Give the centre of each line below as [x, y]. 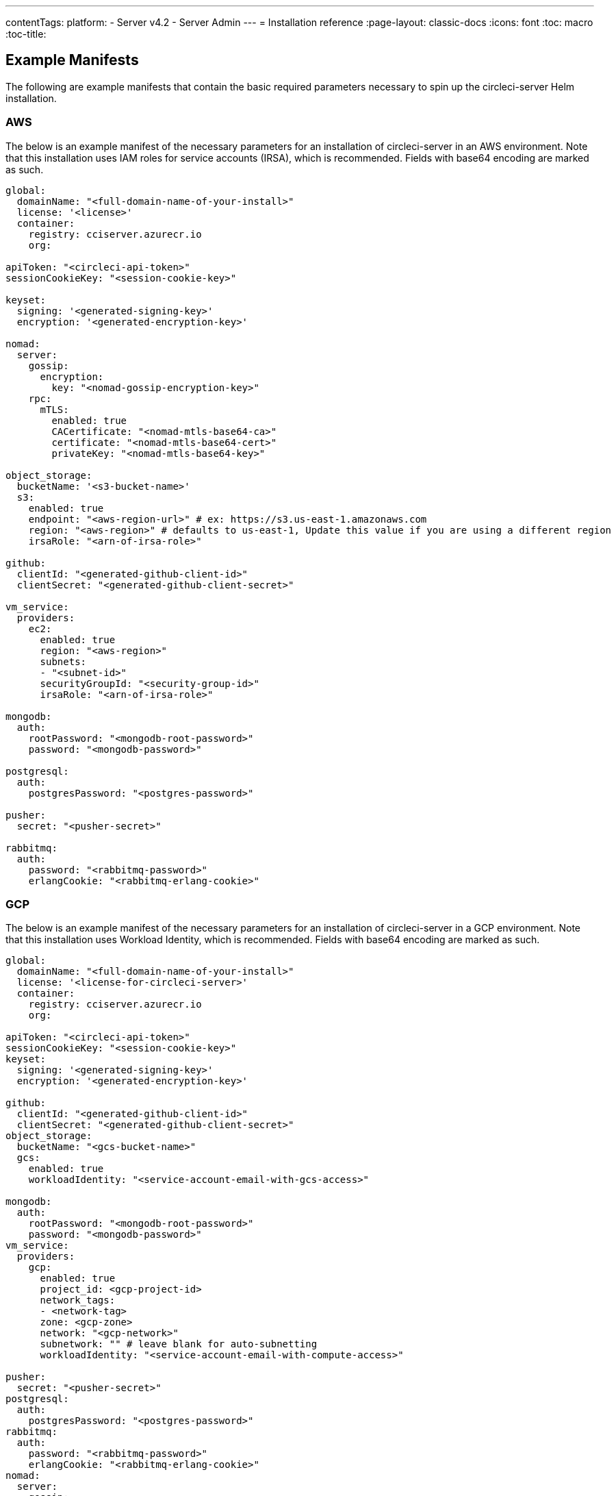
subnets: [63, 661]
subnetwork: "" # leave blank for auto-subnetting [179, 1344]
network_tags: [78, 1300]
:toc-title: [26, 34]
